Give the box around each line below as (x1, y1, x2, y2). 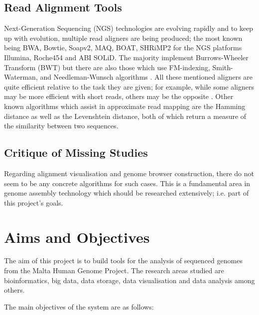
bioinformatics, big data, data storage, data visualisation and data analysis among (4, 275, 255, 285)
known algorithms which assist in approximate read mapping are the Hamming (4, 101, 246, 111)
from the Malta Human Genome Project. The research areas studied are (4, 265, 224, 276)
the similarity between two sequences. (4, 120, 119, 131)
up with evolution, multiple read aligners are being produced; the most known (4, 32, 243, 43)
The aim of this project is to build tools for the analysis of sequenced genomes (4, 255, 243, 266)
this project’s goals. (4, 197, 63, 208)
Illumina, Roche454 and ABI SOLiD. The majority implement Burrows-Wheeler (4, 52, 249, 62)
